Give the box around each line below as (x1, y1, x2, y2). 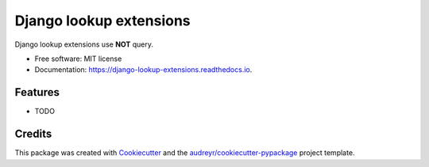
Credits (14, 127, 52, 141)
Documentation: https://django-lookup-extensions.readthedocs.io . (34, 65, 253, 74)
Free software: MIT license (34, 54, 122, 63)
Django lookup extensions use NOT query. (14, 40, 154, 49)
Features (14, 85, 60, 99)
